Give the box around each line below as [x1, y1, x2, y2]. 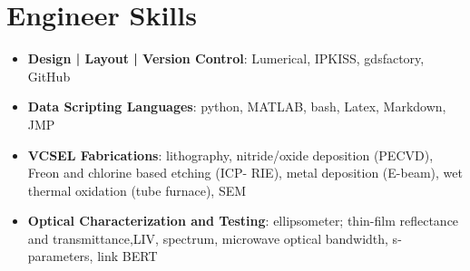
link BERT [97, 247, 158, 266]
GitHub [27, 66, 71, 85]
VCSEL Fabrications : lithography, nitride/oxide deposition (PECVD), [27, 145, 434, 164]
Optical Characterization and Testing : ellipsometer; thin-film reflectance [27, 211, 459, 230]
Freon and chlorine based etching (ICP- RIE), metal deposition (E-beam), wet [27, 163, 463, 182]
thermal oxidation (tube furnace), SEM [27, 180, 247, 199]
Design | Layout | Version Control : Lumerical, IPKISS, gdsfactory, [27, 49, 425, 68]
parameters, [27, 247, 93, 266]
